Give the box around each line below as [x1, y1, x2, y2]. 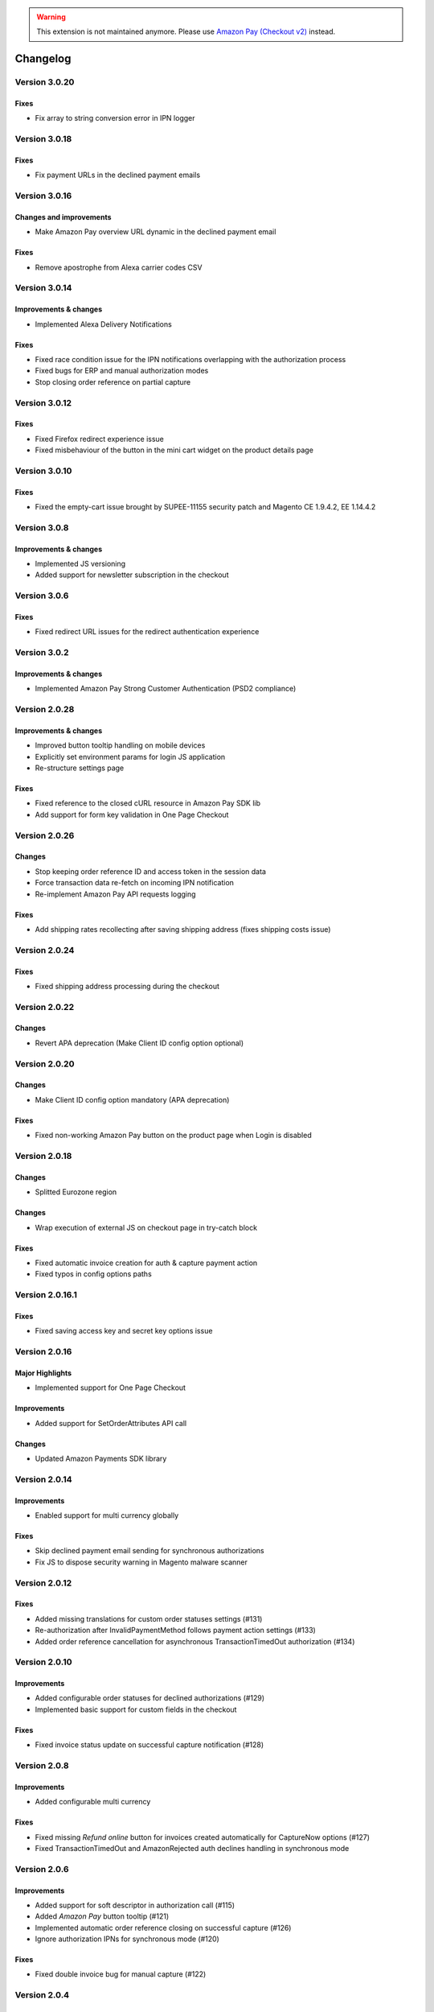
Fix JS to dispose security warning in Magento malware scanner [35, 1557, 248, 1567]
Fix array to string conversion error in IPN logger [35, 113, 195, 123]
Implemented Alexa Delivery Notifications [35, 319, 172, 329]
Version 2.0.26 [14, 830, 75, 841]
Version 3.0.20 [14, 76, 75, 88]
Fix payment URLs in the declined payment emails [35, 170, 201, 180]
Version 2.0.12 [14, 1577, 72, 1589]
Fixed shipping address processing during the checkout [35, 981, 220, 991]
